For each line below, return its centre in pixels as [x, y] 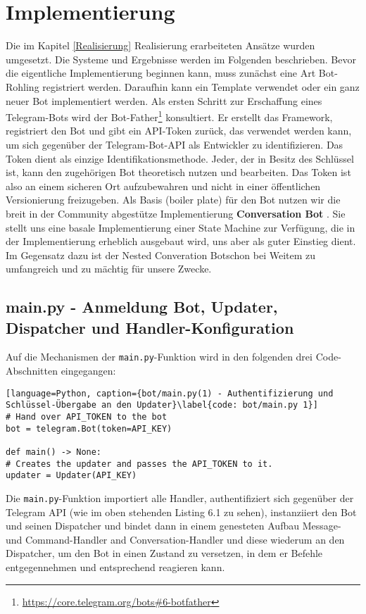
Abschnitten [32, 371]
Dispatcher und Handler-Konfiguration [150, 327]
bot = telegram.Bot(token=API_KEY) [89, 428]
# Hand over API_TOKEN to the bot [87, 417]
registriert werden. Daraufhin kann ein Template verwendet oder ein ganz [201, 86]
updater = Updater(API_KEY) [71, 476]
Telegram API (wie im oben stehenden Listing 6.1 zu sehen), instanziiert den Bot [181, 512]
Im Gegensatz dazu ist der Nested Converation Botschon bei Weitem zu [161, 255]
